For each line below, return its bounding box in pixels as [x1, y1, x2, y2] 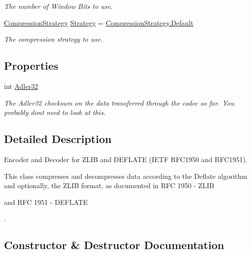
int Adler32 [4, 81, 38, 91]
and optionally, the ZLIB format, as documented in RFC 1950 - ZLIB [4, 180, 215, 191]
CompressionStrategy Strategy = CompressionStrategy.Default [4, 17, 194, 28]
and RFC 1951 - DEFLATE [4, 197, 88, 207]
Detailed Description [4, 131, 112, 146]
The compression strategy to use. [4, 34, 103, 44]
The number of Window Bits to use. [4, 1, 113, 11]
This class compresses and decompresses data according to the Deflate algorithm [4, 170, 247, 181]
